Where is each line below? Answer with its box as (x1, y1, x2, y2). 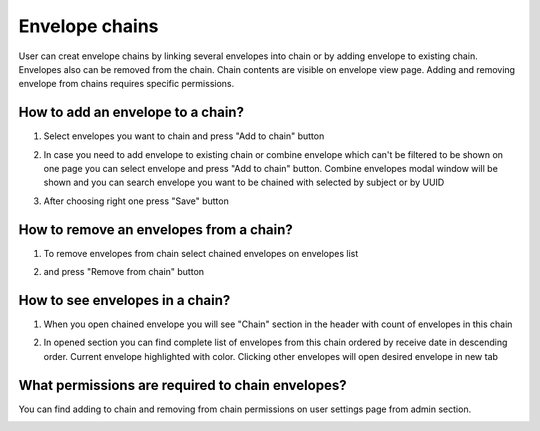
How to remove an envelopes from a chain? (18, 221, 294, 238)
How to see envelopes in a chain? (18, 291, 231, 309)
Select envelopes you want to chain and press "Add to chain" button (43, 130, 325, 142)
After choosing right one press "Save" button (43, 195, 229, 207)
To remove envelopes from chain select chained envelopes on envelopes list (43, 247, 359, 259)
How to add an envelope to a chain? (18, 104, 245, 121)
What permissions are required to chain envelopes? (18, 376, 347, 394)
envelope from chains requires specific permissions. (18, 78, 235, 90)
